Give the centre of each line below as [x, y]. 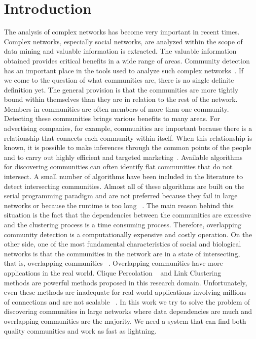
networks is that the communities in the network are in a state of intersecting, [122, 253]
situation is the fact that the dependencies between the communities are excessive [128, 215]
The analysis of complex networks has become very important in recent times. [122, 32]
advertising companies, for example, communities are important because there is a [128, 128]
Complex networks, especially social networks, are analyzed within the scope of [123, 41]
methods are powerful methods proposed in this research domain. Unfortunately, [126, 282]
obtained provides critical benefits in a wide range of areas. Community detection [127, 60]
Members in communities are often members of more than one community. [117, 108]
